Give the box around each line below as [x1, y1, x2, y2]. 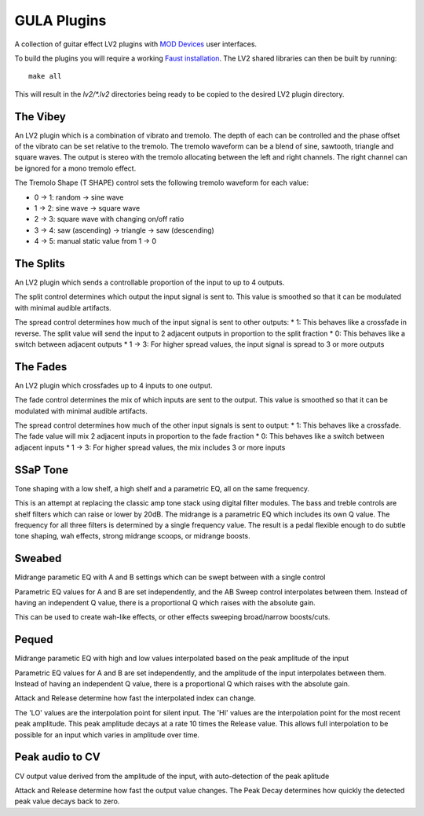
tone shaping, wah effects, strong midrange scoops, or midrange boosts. [14, 531, 250, 541]
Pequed [14, 633, 54, 646]
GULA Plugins [14, 12, 107, 29]
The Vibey [14, 110, 66, 123]
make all [28, 72, 62, 81]
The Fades [14, 360, 68, 373]
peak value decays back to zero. [14, 796, 120, 806]
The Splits [14, 256, 66, 270]
